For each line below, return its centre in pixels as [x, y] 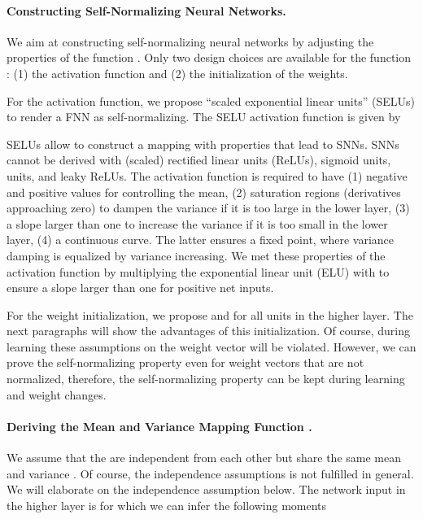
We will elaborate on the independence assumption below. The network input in [206, 489]
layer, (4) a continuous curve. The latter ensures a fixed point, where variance [201, 240]
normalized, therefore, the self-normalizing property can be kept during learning [206, 379]
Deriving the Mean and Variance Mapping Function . [159, 426]
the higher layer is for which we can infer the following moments [167, 505]
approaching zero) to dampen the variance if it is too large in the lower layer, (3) [208, 208]
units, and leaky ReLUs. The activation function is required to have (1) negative [207, 175]
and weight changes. [57, 394]
